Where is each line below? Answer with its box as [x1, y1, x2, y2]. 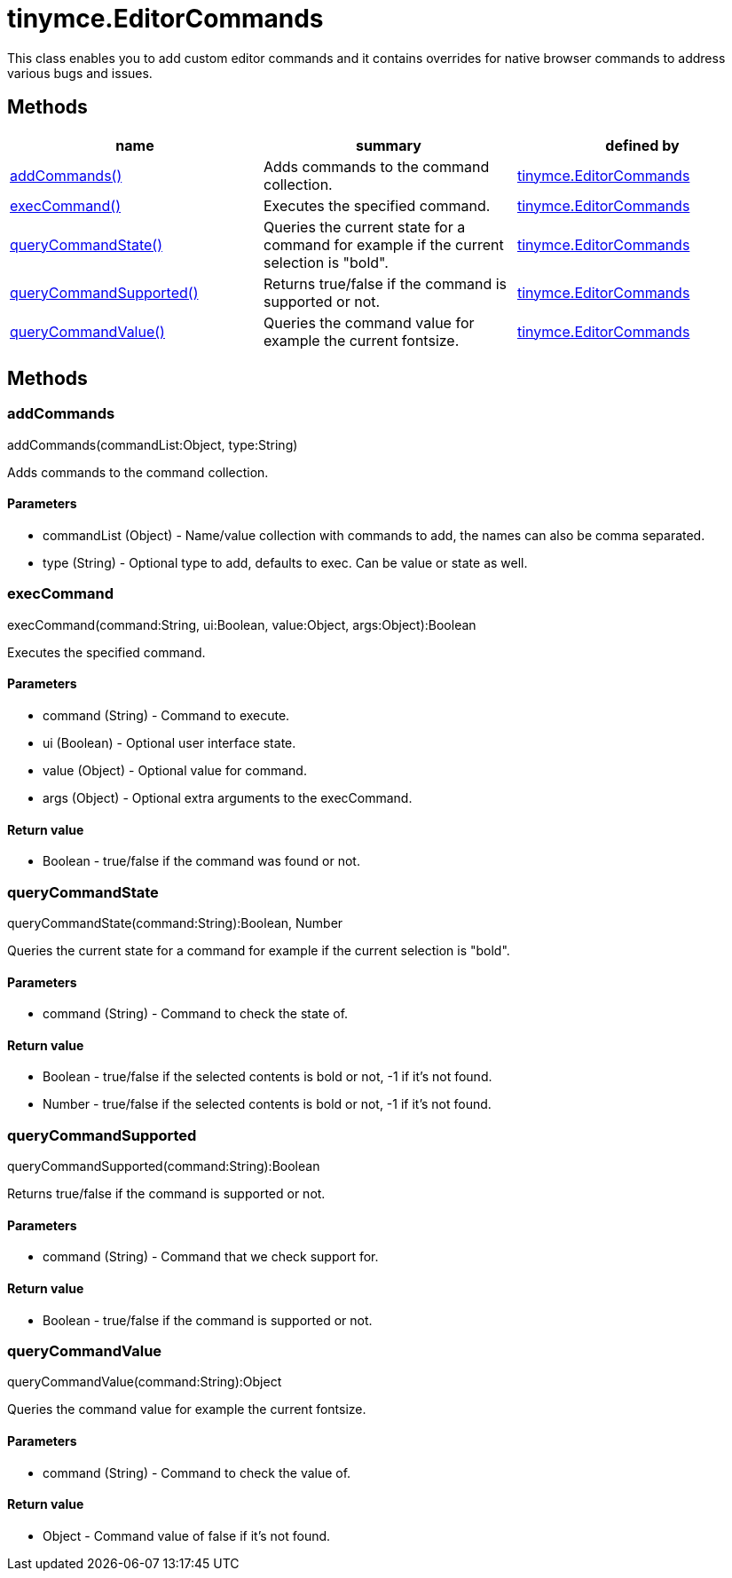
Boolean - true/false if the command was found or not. [43, 853, 360, 869]
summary [356, 136, 421, 154]
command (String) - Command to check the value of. [43, 1464, 351, 1480]
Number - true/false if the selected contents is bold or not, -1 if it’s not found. [43, 1096, 492, 1112]
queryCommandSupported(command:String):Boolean [7, 1158, 320, 1174]
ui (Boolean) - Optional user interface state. [43, 735, 296, 750]
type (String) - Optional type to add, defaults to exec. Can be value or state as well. [43, 555, 528, 571]
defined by [605, 136, 680, 154]
